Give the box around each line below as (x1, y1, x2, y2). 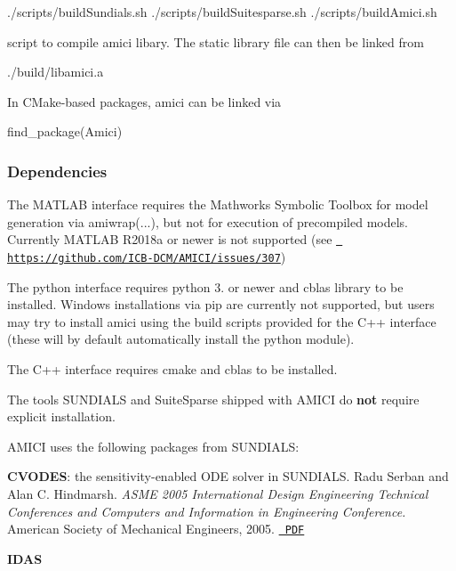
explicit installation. (7, 407, 116, 426)
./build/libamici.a (7, 62, 104, 81)
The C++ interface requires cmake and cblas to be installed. (7, 360, 338, 379)
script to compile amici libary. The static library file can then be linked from (7, 32, 424, 51)
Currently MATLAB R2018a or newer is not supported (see (7, 230, 332, 249)
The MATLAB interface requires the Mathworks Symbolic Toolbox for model (7, 195, 428, 214)
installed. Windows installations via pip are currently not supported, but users (7, 295, 435, 314)
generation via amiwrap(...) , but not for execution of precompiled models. (7, 212, 409, 231)
